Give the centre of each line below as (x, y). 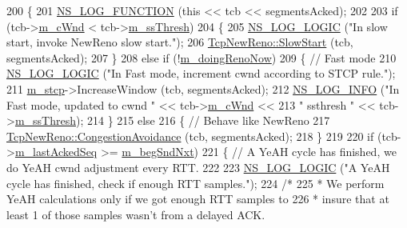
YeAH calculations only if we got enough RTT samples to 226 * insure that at (198, 199)
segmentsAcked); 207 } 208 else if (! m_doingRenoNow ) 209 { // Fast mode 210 (202, 57)
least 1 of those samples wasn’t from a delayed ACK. (136, 214)
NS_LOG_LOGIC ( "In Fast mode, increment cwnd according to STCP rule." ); (201, 73)
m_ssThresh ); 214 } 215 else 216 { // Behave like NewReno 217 (172, 120)
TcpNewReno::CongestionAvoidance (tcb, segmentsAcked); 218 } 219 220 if (190, 136)
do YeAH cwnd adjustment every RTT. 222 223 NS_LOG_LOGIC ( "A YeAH (198, 167)
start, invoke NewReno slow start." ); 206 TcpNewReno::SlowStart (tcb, (180, 42)
